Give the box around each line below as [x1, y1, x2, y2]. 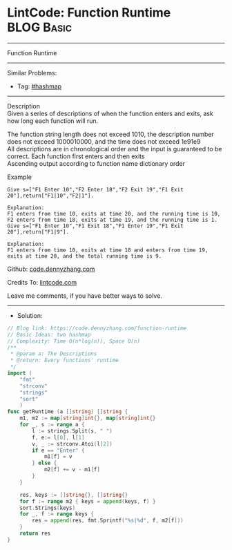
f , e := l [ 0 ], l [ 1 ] [32, 434, 85, 441]
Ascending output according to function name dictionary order [7, 159, 185, 167]
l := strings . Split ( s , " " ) [32, 427, 113, 435]
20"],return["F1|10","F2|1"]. [7, 192, 95, 199]
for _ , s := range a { [19, 421, 85, 428]
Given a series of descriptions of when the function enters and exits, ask [7, 109, 214, 117]
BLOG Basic [7, 19, 72, 35]
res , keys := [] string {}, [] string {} [19, 491, 128, 498]
